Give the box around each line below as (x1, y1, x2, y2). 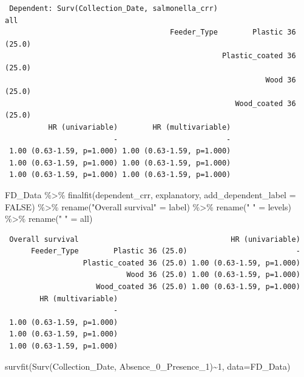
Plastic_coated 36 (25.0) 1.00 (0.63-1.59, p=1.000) (83, 258, 300, 267)
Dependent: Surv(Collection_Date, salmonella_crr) (9, 4, 218, 13)
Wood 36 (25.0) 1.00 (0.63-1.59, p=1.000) (126, 270, 300, 279)
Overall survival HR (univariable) (9, 235, 300, 244)
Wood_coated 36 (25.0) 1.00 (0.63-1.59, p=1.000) (96, 282, 300, 292)
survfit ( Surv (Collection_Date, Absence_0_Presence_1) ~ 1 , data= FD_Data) (5, 359, 291, 372)
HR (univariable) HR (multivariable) (48, 122, 231, 132)
